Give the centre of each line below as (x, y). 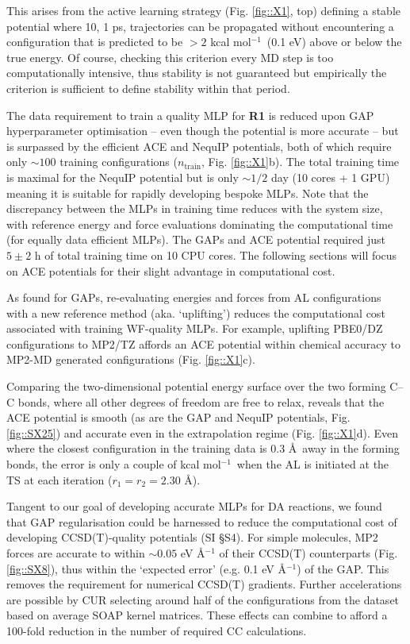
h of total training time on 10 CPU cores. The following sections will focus (216, 255)
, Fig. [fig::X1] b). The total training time (300, 162)
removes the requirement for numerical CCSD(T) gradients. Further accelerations (204, 584)
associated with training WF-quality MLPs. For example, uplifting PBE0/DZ (195, 328)
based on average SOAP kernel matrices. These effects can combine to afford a (197, 615)
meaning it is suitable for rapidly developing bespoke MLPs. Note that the (188, 193)
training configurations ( (119, 162)
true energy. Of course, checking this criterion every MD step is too (170, 57)
